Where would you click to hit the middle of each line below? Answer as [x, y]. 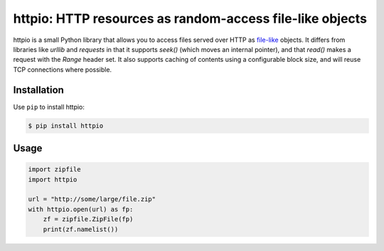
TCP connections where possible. [63, 69]
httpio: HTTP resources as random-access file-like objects [190, 18]
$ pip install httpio [66, 125]
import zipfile [54, 170]
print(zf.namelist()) [81, 229]
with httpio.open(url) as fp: [81, 209]
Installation [38, 90]
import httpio [53, 179]
